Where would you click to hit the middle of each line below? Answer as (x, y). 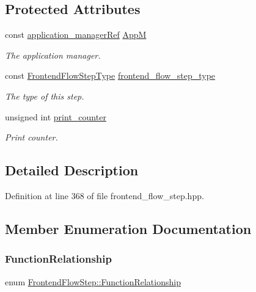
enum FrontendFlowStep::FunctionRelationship (93, 281)
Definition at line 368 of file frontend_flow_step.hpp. (104, 195)
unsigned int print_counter (56, 116)
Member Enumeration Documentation (128, 228)
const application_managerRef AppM (76, 35)
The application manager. (53, 55)
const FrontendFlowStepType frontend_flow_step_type (110, 75)
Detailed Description (72, 170)
